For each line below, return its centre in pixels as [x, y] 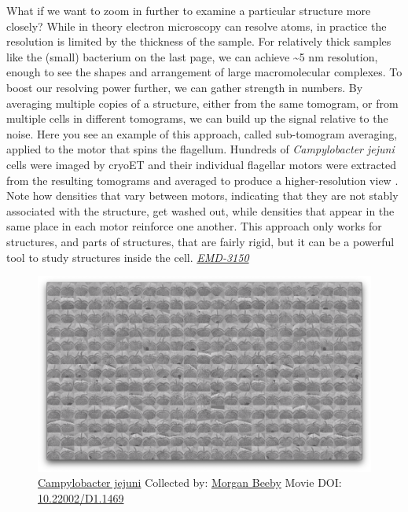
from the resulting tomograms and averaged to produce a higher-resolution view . [202, 180]
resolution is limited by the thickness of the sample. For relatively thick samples [199, 41]
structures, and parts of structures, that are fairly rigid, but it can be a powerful [200, 241]
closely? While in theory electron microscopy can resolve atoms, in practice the [197, 26]
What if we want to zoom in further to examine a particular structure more [189, 10]
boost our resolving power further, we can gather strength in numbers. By [185, 87]
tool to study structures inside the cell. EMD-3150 [128, 257]
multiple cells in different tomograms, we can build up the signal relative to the [197, 118]
